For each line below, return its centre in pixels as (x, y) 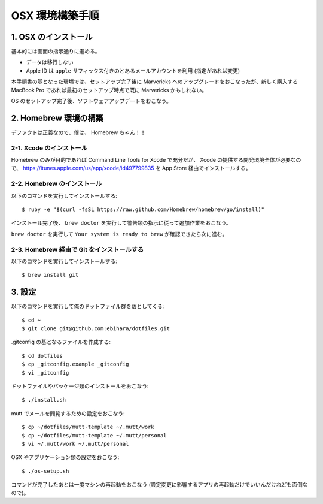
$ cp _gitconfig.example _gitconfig (75, 364)
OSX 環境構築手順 (55, 16)
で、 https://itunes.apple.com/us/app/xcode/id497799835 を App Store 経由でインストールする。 (131, 168)
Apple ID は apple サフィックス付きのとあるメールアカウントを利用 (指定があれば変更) (133, 70)
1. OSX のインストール (52, 37)
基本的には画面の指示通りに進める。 (56, 52)
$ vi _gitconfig (45, 372)
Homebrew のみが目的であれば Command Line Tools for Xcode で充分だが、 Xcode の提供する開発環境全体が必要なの (156, 160)
